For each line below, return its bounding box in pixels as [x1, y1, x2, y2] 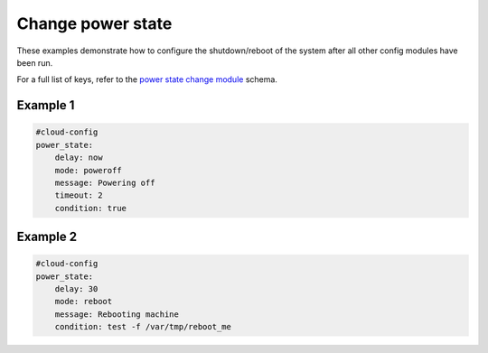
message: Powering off [54, 177, 155, 188]
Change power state [16, 14, 173, 33]
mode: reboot [54, 296, 113, 307]
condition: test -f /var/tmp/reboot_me [54, 321, 232, 332]
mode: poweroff [54, 165, 122, 175]
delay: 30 [54, 284, 99, 294]
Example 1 [16, 98, 75, 113]
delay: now [54, 153, 103, 163]
